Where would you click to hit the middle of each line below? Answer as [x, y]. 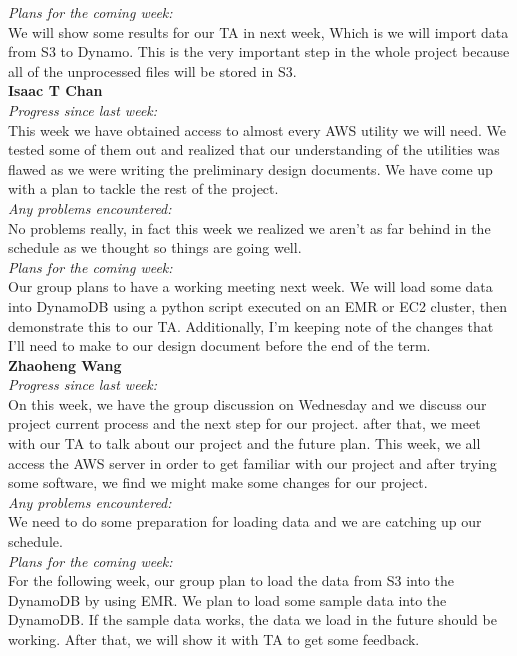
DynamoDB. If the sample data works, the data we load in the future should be [252, 619]
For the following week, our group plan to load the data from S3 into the [231, 580]
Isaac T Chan [55, 90]
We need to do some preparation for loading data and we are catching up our [245, 521]
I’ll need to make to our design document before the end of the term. [219, 345]
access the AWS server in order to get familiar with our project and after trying [252, 462]
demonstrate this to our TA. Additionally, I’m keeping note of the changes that [251, 325]
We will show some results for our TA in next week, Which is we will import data [258, 31]
